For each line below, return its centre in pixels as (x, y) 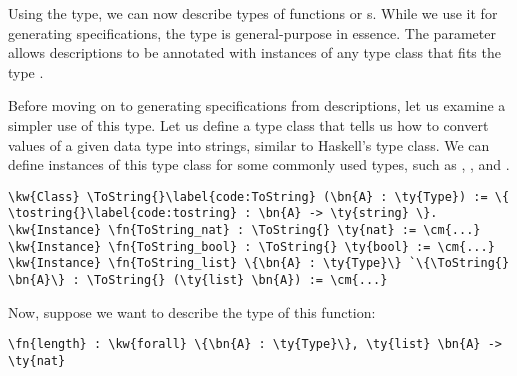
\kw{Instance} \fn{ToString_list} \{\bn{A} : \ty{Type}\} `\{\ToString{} (259, 263)
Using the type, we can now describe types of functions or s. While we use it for (253, 13)
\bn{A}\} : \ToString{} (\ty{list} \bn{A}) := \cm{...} (198, 280)
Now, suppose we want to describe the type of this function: (192, 311)
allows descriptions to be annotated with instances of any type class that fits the (254, 52)
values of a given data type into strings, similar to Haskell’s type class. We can (249, 144)
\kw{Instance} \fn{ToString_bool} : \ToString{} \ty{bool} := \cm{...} (251, 246)
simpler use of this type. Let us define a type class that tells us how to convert (248, 124)
